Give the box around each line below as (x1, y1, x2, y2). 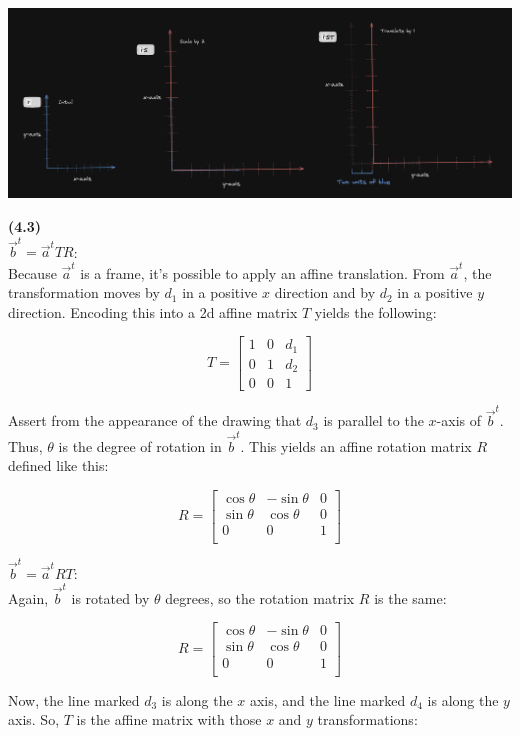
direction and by (274, 282, 376, 303)
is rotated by (71, 587, 150, 608)
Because (8, 262, 57, 283)
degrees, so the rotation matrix (165, 587, 355, 608)
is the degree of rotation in (58, 435, 222, 456)
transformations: (317, 709, 418, 730)
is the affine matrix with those (76, 709, 262, 730)
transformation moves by (8, 282, 160, 303)
